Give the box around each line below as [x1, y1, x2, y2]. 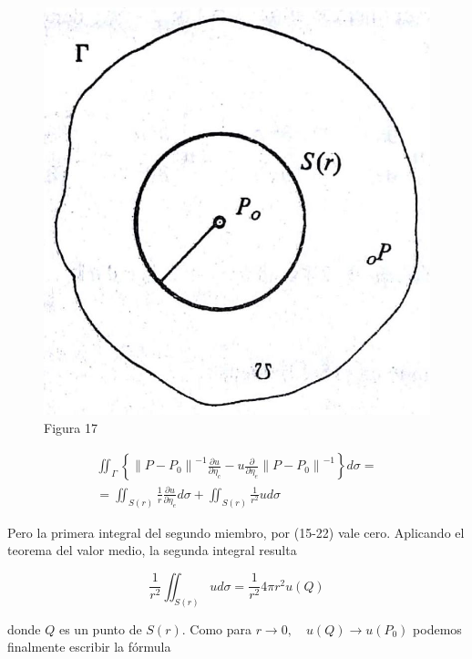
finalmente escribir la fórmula [7, 637, 171, 656]
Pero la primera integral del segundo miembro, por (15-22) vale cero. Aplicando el [7, 522, 465, 541]
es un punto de [58, 619, 142, 638]
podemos [413, 619, 462, 638]
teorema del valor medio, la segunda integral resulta [7, 541, 297, 560]
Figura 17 [44, 417, 97, 437]
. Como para [181, 619, 251, 638]
